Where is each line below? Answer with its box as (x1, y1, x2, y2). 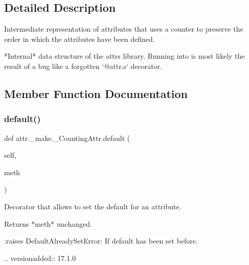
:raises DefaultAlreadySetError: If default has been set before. (4, 235, 198, 246)
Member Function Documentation (4, 85, 188, 101)
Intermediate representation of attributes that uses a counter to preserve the (4, 23, 243, 34)
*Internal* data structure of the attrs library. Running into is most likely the (4, 51, 245, 61)
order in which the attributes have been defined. (4, 33, 155, 44)
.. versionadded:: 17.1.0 (4, 252, 76, 263)
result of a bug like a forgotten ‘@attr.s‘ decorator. (4, 60, 163, 71)
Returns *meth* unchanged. (4, 218, 92, 229)
